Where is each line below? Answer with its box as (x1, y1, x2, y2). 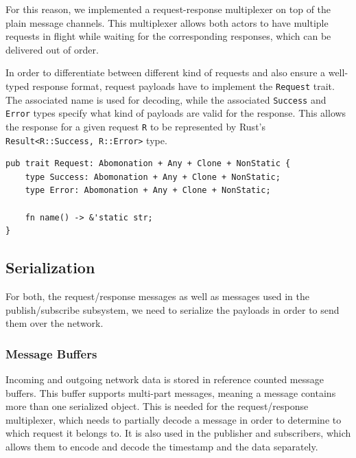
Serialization (5, 257, 95, 278)
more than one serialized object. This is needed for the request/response (5, 399, 309, 413)
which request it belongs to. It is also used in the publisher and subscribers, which (5, 426, 351, 440)
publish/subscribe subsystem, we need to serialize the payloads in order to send (5, 302, 340, 317)
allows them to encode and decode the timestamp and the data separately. (5, 439, 318, 453)
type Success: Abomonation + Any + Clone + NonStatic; (25, 172, 281, 182)
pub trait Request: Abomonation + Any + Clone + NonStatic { (5, 159, 291, 169)
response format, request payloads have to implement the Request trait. (32, 78, 335, 93)
